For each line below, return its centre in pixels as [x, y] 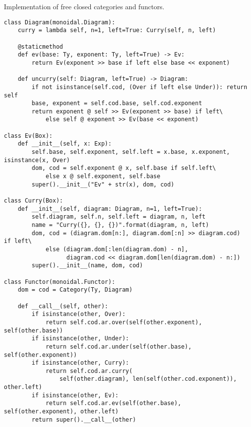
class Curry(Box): [33, 201]
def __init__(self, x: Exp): [65, 144]
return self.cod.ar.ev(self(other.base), [113, 403]
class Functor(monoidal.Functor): [60, 282]
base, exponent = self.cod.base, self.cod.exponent [117, 103]
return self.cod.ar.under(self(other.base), [118, 346]
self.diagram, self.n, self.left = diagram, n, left [119, 217]
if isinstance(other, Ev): [75, 395]
